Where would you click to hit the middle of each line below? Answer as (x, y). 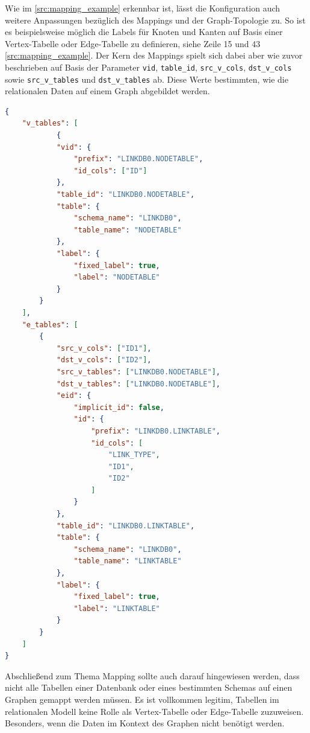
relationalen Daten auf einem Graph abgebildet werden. (107, 91)
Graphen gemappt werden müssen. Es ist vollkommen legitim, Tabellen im (142, 699)
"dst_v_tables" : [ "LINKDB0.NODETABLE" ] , (138, 384)
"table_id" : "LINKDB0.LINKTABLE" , (126, 526)
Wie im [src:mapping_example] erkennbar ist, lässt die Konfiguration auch (143, 8)
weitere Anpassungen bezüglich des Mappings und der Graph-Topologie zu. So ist (155, 20)
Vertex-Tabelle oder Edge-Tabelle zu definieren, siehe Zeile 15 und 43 (133, 43)
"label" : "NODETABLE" (117, 277)
